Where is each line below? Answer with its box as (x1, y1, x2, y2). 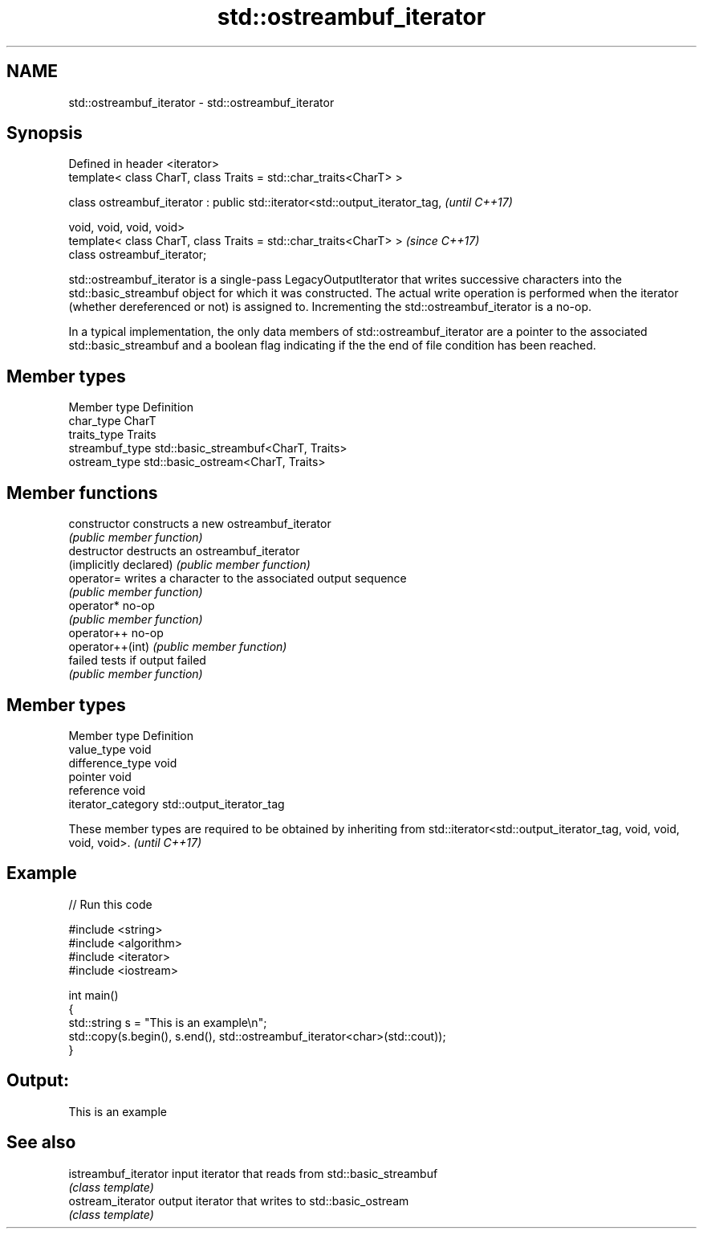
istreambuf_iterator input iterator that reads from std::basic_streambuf (68, 1166, 438, 1180)
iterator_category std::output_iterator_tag (68, 796, 285, 811)
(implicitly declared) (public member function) (68, 558, 311, 572)
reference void (68, 783, 146, 797)
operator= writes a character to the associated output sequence (68, 571, 407, 586)
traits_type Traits (68, 427, 156, 442)
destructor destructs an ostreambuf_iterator (68, 544, 300, 558)
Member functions (6, 482, 158, 503)
